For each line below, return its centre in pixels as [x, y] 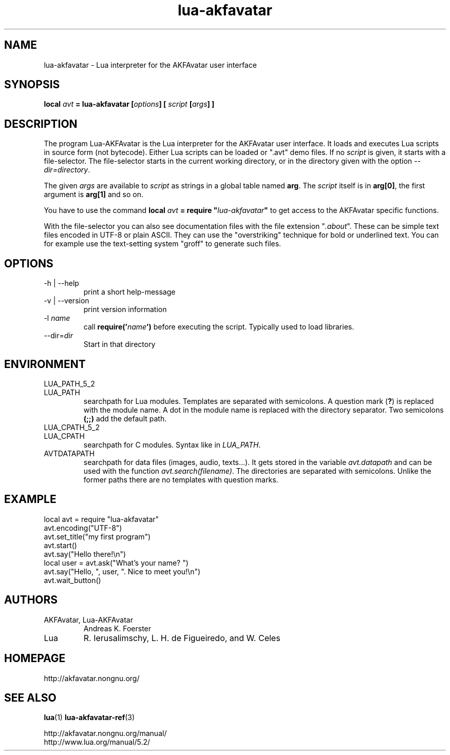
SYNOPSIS [32, 85]
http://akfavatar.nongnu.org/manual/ [105, 733]
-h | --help [61, 283]
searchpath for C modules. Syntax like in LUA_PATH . [172, 444]
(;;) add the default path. [125, 418]
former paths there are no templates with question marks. [181, 479]
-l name [57, 318]
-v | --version [67, 301]
